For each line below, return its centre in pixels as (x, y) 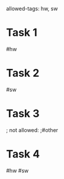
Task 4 (23, 154)
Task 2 (23, 73)
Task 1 (22, 33)
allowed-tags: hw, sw (32, 9)
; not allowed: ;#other (32, 130)
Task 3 (23, 114)
